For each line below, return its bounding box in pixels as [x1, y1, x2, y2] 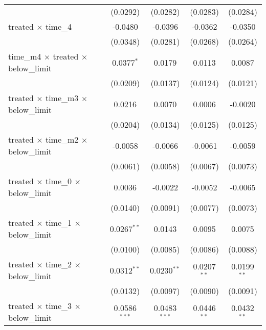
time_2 [45, 258, 72, 270]
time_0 [45, 175, 72, 187]
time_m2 [45, 133, 79, 145]
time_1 [45, 217, 72, 228]
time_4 [45, 21, 72, 32]
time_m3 [45, 92, 79, 104]
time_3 [45, 300, 72, 312]
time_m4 [8, 50, 41, 62]
